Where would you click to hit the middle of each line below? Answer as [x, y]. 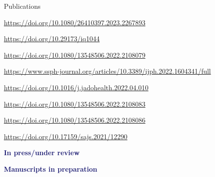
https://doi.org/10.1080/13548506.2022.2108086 [75, 120]
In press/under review [42, 153]
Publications [22, 6]
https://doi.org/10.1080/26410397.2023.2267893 [75, 22]
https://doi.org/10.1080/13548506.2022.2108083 [75, 104]
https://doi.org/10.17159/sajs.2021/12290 [66, 136]
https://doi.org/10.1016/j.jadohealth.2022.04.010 [76, 87]
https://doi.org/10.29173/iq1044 [52, 39]
